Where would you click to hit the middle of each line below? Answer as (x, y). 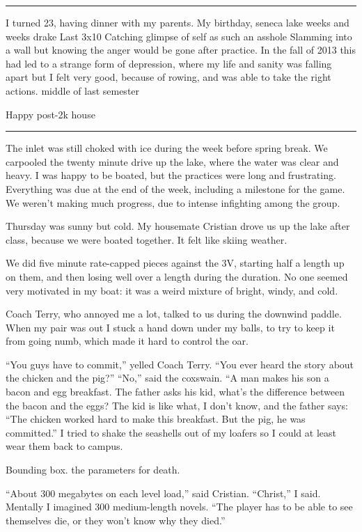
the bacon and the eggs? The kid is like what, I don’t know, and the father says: (177, 405)
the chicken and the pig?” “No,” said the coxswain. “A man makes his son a (167, 378)
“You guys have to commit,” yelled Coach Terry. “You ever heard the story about (180, 364)
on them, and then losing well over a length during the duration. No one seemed (177, 276)
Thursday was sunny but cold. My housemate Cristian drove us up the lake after (178, 226)
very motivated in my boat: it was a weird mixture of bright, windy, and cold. (172, 290)
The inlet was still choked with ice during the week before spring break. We (167, 148)
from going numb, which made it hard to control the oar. (127, 341)
